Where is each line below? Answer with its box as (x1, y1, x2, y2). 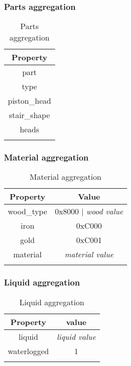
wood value (86, 205, 123, 217)
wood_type (8, 205, 47, 217)
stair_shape (9, 109, 50, 121)
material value (65, 248, 114, 260)
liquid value (57, 330, 96, 342)
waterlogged (8, 345, 49, 357)
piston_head (8, 95, 51, 107)
